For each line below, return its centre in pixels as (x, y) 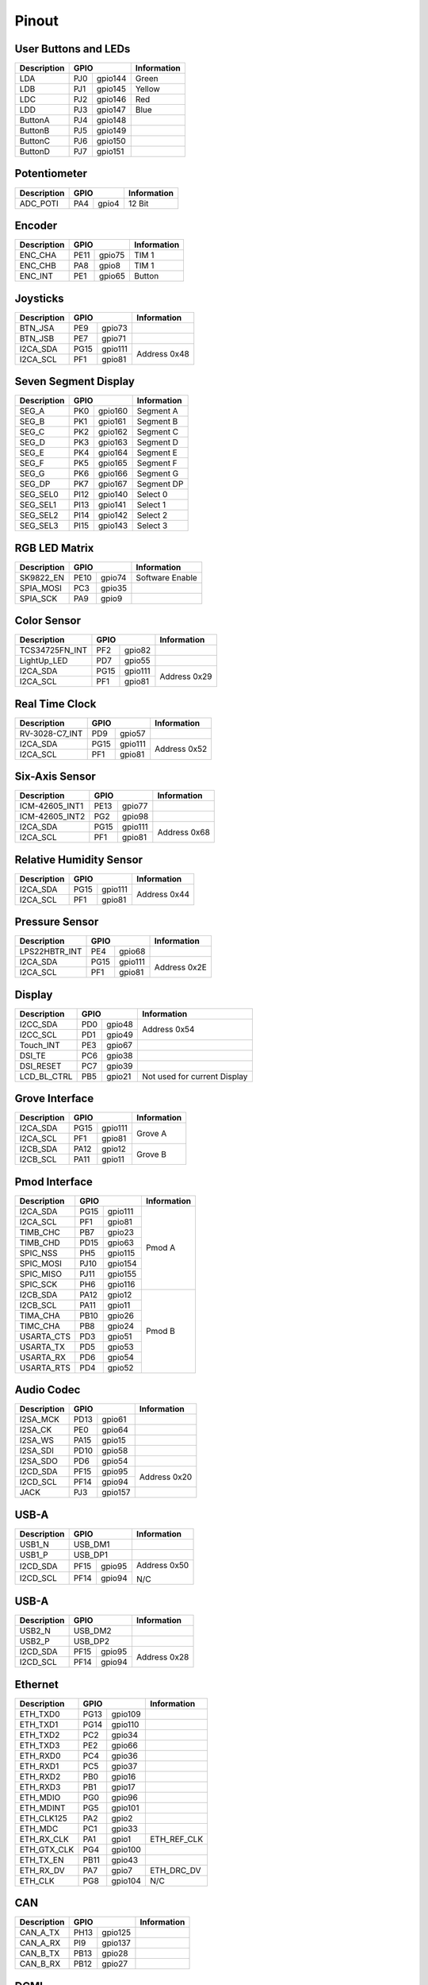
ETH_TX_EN (42, 1860)
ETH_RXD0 (40, 1756)
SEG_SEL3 (39, 526)
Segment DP (160, 484)
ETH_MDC (39, 1829)
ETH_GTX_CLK (47, 1849)
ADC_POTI (39, 203)
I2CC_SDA (39, 1024)
